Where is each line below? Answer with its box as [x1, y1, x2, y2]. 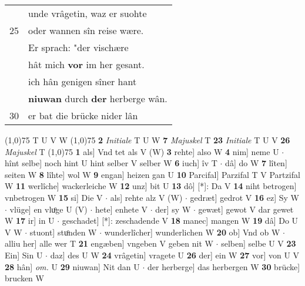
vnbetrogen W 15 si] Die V [5, 191, 103, 203]
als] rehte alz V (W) [110, 191, 183, 203]
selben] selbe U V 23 [221, 237, 296, 250]
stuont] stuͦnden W [29, 226, 97, 238]
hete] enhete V [95, 203, 148, 215]
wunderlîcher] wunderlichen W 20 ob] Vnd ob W [104, 226, 280, 238]
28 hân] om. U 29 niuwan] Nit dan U [5, 260, 140, 272]
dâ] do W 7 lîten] [225, 157, 287, 169]
